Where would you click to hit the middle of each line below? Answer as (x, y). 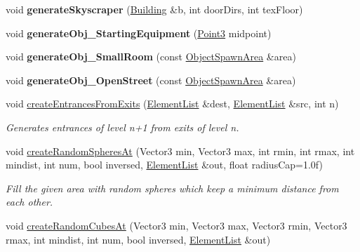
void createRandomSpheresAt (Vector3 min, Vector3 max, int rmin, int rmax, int (180, 151)
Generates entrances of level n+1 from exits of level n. (122, 127)
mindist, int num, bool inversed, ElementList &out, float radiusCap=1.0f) (164, 165)
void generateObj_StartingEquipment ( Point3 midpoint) (139, 33)
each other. (29, 202)
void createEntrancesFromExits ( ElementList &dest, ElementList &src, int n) (172, 104)
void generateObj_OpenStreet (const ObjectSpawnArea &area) (151, 80)
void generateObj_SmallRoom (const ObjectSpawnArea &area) (151, 57)
